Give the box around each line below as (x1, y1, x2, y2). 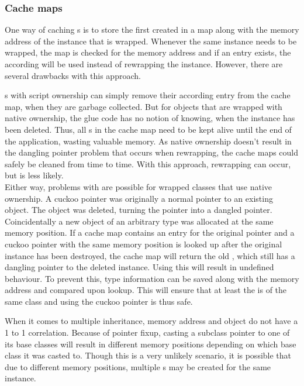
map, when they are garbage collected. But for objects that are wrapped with (5, 100, 282, 112)
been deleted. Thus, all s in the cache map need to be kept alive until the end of (5, 123, 292, 135)
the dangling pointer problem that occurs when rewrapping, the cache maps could (5, 146, 299, 158)
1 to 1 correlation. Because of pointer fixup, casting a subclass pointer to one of (5, 326, 290, 339)
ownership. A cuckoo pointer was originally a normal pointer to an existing (5, 192, 273, 204)
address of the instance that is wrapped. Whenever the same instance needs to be (5, 35, 297, 47)
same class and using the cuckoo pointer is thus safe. (5, 295, 193, 307)
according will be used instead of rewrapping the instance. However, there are (5, 58, 283, 70)
